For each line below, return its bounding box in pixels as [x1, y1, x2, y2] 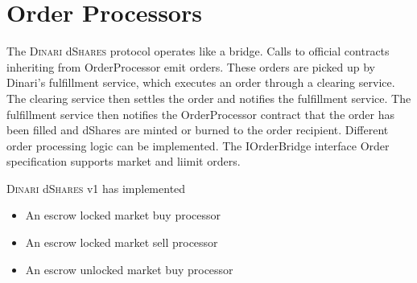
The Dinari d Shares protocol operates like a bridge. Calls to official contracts [6, 43, 390, 59]
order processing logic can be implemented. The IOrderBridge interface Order [6, 137, 390, 154]
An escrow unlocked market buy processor [25, 260, 233, 277]
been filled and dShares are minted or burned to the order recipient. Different [6, 121, 389, 138]
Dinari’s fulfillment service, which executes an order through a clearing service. [6, 74, 395, 91]
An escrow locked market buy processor [25, 207, 221, 224]
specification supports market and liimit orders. [6, 153, 241, 170]
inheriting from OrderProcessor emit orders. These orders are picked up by [6, 58, 375, 75]
